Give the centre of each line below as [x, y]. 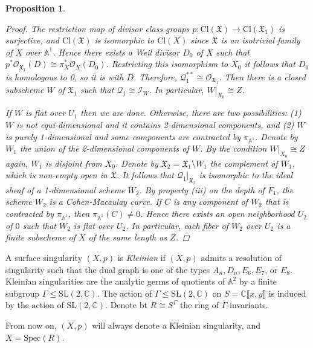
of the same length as [128, 237]
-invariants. [247, 305]
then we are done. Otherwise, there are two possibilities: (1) [191, 113]
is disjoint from [74, 163]
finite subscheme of [40, 237]
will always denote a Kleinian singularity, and [176, 325]
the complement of [244, 163]
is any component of [211, 201]
